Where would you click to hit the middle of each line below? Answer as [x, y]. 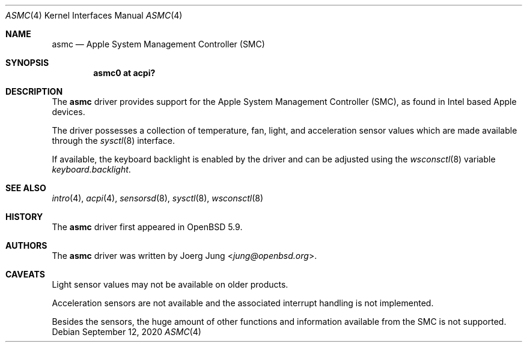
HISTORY [24, 217]
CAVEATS [25, 274]
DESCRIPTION [34, 91]
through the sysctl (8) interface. [113, 141]
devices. [69, 112]
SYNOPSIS [27, 63]
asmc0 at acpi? [124, 73]
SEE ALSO [26, 188]
